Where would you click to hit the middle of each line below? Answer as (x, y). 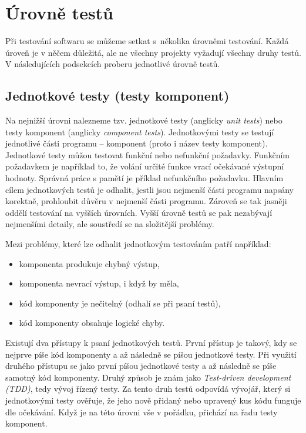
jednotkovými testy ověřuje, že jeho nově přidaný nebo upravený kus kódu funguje (153, 400)
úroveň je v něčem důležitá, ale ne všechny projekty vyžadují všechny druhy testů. (153, 52)
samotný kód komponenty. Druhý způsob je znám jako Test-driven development (148, 377)
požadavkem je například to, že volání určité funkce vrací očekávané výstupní (145, 166)
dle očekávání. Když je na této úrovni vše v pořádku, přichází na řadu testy (142, 412)
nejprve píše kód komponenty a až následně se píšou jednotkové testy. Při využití (151, 354)
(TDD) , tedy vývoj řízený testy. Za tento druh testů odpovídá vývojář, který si (148, 389)
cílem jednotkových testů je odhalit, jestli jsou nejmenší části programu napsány (149, 189)
